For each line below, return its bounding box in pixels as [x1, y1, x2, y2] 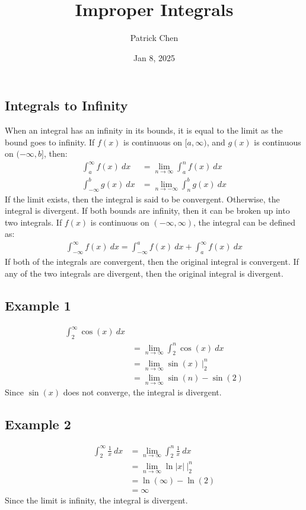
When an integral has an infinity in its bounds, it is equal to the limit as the [5, 124, 283, 137]
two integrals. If [5, 216, 62, 228]
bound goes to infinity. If [5, 135, 95, 148]
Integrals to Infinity [5, 96, 128, 115]
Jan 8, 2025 [133, 51, 176, 64]
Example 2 [5, 415, 71, 433]
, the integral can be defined [193, 216, 295, 228]
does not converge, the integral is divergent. [63, 386, 222, 398]
